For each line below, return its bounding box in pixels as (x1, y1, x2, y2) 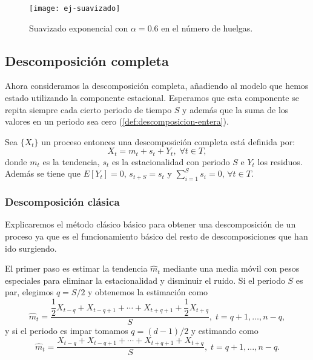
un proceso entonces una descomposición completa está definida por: (41, 135, 295, 148)
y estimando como (191, 324, 259, 337)
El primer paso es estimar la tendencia (5, 262, 148, 275)
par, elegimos (5, 286, 54, 298)
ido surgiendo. (5, 241, 57, 254)
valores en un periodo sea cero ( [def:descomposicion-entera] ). (5, 115, 229, 128)
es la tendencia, (42, 155, 100, 168)
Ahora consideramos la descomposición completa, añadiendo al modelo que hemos (5, 79, 309, 92)
